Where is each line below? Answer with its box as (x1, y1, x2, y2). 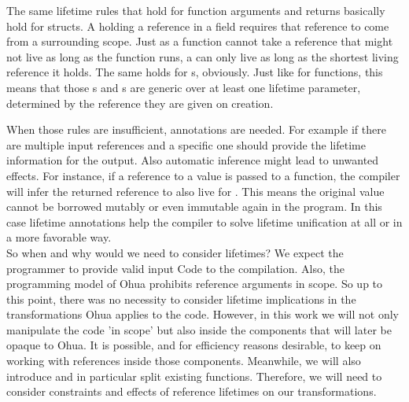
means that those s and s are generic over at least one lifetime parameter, (6, 79, 361, 95)
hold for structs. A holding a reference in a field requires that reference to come (6, 17, 389, 34)
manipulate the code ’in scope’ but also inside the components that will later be (6, 321, 392, 337)
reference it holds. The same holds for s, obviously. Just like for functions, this (6, 64, 383, 80)
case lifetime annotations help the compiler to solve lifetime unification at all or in (6, 213, 403, 230)
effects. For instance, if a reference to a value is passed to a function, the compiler (6, 167, 400, 183)
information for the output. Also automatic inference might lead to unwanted (6, 152, 379, 168)
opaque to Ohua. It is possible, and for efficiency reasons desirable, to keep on (6, 337, 381, 353)
